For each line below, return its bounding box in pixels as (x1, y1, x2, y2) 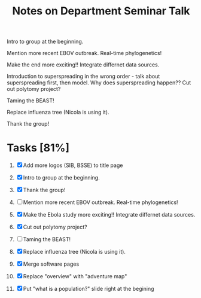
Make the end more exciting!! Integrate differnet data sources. (7, 61, 160, 68)
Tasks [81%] (7, 141, 69, 155)
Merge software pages (23, 260, 80, 267)
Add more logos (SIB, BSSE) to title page (23, 162, 123, 169)
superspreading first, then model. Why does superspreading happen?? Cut (7, 79, 191, 86)
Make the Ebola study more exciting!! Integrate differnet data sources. (23, 211, 196, 218)
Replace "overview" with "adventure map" (23, 273, 127, 280)
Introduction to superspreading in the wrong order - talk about (7, 73, 160, 80)
